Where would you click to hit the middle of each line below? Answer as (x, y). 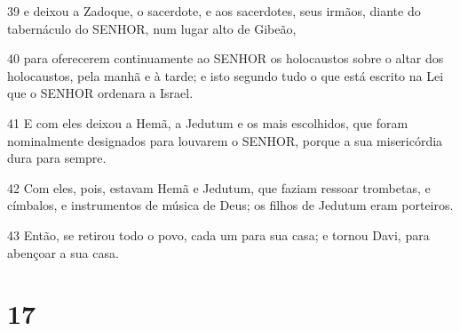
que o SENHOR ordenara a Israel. (100, 93)
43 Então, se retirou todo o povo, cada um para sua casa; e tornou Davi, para (218, 234)
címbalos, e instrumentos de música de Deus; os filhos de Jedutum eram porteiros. (230, 205)
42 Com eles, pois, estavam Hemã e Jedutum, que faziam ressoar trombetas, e (219, 187)
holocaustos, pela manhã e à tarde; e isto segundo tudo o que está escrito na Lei (226, 75)
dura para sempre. (57, 158)
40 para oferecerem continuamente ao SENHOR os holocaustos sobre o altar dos (226, 58)
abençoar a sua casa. (63, 252)
